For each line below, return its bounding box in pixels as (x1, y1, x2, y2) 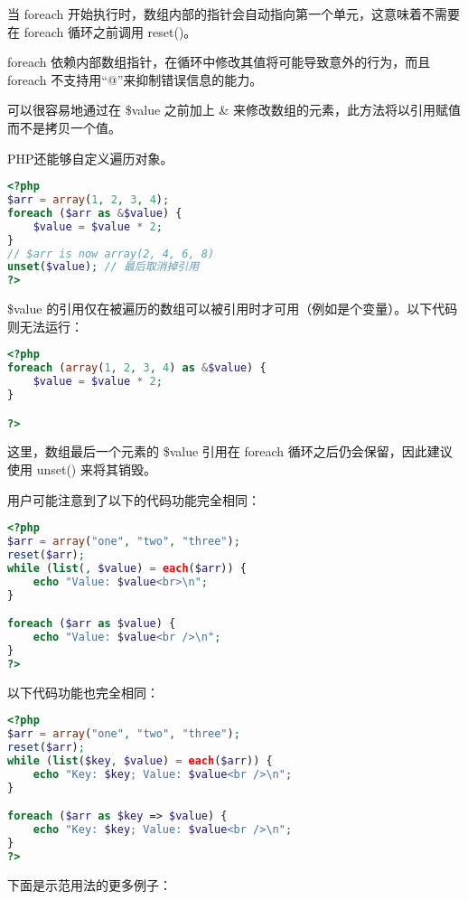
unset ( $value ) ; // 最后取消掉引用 (7, 260, 200, 274)
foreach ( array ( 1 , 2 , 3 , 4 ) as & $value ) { (7, 361, 267, 375)
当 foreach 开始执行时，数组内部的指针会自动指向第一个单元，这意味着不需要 (7, 5, 460, 23)
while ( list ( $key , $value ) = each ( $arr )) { (7, 754, 273, 767)
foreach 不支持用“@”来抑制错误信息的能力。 (7, 70, 263, 89)
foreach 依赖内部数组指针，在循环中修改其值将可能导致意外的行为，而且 (7, 52, 431, 71)
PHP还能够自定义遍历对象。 (7, 148, 173, 167)
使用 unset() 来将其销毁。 (7, 459, 156, 478)
